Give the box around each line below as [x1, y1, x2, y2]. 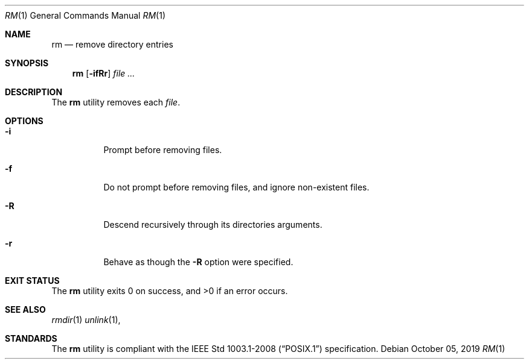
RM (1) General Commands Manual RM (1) [5, 10, 166, 20]
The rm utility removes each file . [51, 97, 181, 107]
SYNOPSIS [5, 58, 49, 68]
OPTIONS [5, 116, 43, 126]
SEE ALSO [5, 304, 46, 315]
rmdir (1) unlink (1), [51, 315, 121, 325]
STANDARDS [5, 333, 57, 344]
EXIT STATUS [5, 275, 60, 286]
